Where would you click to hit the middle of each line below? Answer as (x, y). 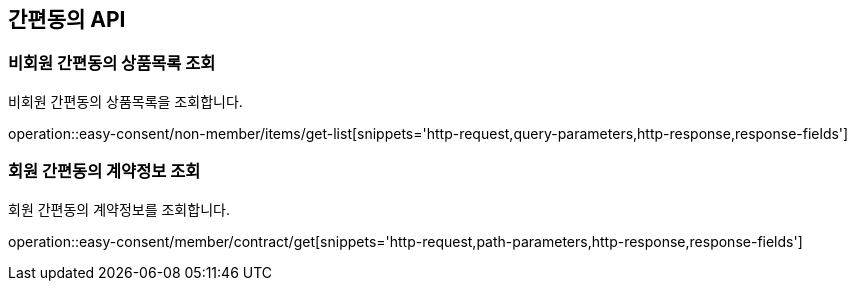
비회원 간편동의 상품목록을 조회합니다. (125, 101)
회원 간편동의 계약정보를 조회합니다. (119, 209)
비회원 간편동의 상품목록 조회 (112, 63)
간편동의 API (67, 19)
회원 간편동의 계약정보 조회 (104, 171)
